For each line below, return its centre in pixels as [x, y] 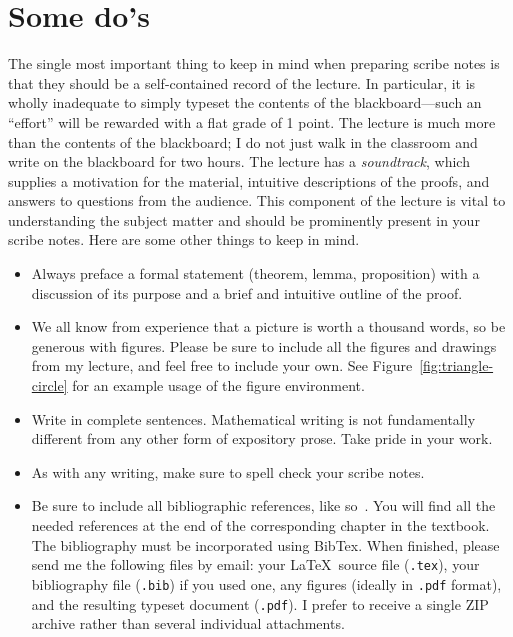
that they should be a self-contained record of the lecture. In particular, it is [242, 82]
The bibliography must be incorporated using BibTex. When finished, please [265, 544]
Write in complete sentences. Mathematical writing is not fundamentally [253, 418]
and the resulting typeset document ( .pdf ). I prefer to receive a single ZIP [260, 603]
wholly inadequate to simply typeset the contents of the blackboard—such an [245, 102]
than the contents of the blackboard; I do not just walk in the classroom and [243, 141]
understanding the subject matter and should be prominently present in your [244, 219]
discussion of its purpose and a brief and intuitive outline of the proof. [247, 292]
